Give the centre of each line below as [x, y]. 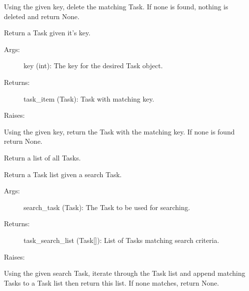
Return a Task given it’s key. [47, 33]
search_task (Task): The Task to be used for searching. [107, 207]
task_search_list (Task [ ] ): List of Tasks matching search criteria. [122, 240]
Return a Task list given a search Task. [63, 174]
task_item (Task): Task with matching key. [89, 98]
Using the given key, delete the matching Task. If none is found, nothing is [116, 6]
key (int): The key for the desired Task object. [93, 66]
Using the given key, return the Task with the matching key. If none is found [119, 131]
